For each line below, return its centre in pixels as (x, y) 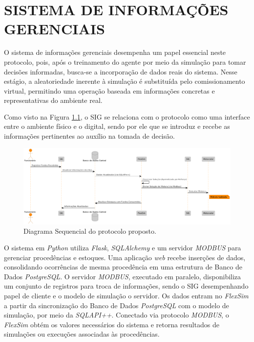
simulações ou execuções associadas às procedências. (82, 334)
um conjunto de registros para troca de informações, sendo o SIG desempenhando (126, 286)
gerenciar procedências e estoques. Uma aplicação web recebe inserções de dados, (125, 257)
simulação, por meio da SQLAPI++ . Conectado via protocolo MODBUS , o (116, 315)
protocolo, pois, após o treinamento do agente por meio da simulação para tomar (125, 61)
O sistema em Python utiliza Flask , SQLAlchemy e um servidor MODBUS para (123, 247)
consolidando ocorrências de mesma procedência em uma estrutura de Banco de (123, 267)
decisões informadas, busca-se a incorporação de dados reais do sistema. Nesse (121, 71)
